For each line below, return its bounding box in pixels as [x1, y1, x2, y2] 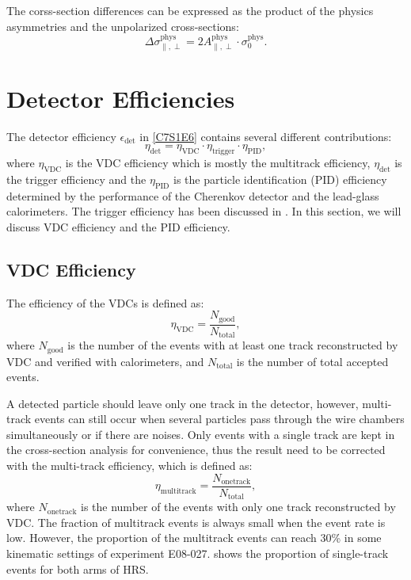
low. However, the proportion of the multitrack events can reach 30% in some [6, 529, 382, 546]
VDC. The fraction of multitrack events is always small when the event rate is [6, 513, 386, 530]
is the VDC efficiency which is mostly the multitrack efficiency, [65, 154, 371, 170]
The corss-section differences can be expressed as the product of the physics [6, 2, 374, 18]
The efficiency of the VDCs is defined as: [6, 294, 204, 311]
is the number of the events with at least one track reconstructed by [67, 337, 398, 353]
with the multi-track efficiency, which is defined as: [6, 457, 253, 474]
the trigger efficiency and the [6, 170, 147, 187]
